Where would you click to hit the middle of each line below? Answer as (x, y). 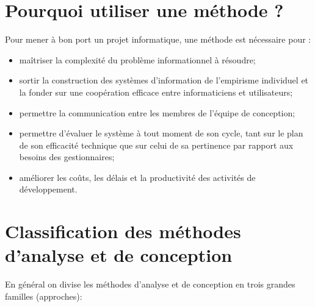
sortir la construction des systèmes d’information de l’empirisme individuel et (164, 80)
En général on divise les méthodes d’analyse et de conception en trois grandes (150, 284)
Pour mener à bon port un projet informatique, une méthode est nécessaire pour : (158, 39)
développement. (48, 189)
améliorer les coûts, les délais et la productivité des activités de (137, 177)
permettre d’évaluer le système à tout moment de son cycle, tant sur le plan (161, 133)
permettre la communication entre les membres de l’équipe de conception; (157, 112)
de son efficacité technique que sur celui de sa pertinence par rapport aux (156, 145)
